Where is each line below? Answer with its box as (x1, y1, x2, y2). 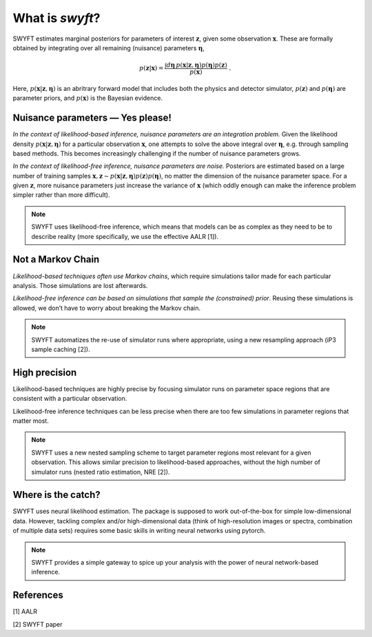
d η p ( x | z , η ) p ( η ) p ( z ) (166, 61, 227, 69)
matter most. (12, 417, 50, 425)
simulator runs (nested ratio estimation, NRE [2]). (31, 468, 170, 476)
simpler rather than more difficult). (12, 191, 110, 199)
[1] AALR (12, 607, 38, 616)
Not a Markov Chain (12, 253, 100, 265)
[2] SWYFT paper (12, 620, 63, 628)
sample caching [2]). (31, 345, 90, 353)
